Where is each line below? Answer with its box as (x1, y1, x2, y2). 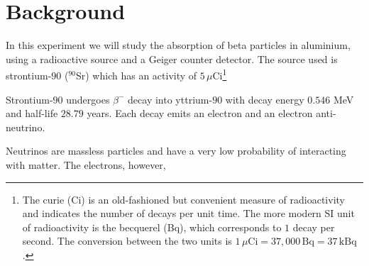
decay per (292, 219, 335, 234)
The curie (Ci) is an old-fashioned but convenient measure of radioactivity (22, 192, 345, 206)
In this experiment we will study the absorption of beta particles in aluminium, (6, 38, 351, 52)
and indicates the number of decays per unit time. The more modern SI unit (22, 206, 355, 221)
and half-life (6, 106, 58, 121)
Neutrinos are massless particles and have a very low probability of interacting (6, 143, 346, 158)
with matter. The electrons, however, (6, 157, 166, 172)
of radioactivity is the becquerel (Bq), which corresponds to (22, 219, 282, 234)
